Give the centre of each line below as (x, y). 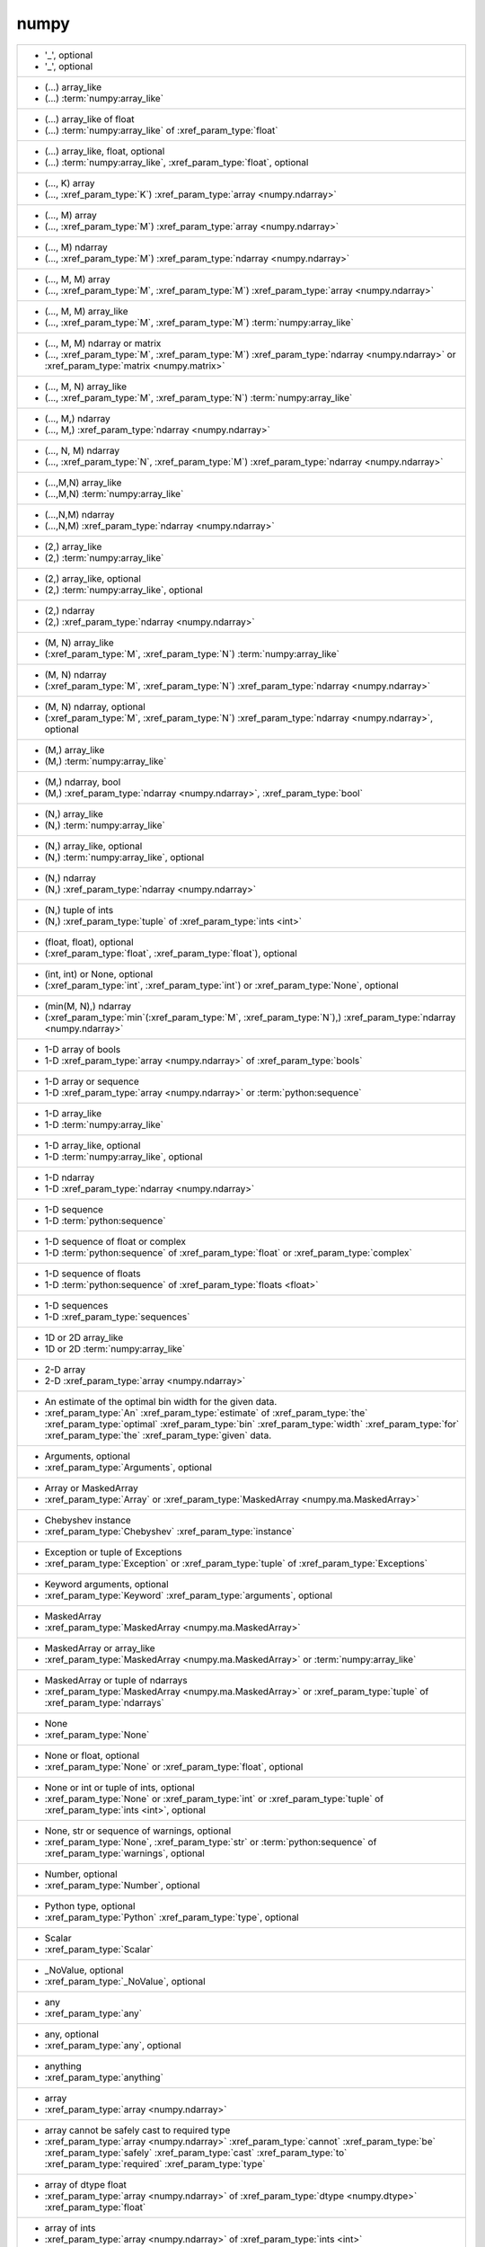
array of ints (70, 2227)
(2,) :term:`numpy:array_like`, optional (124, 590)
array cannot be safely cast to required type (137, 2130)
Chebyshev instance (88, 1520)
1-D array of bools (83, 1049)
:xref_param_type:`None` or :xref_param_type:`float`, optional (174, 1766)
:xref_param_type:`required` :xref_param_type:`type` (155, 2163)
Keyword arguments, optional (107, 1584)
